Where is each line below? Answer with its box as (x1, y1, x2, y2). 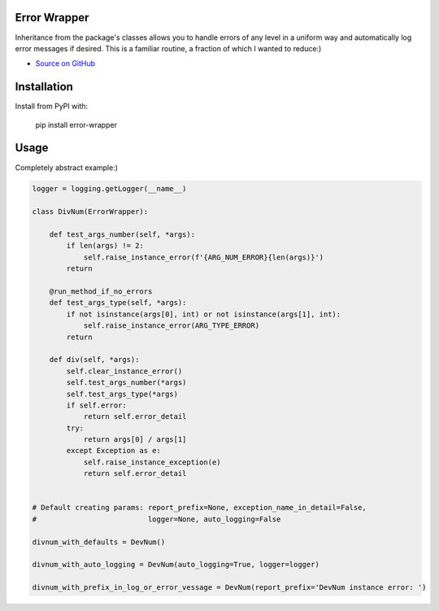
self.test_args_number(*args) (66, 378, 187, 387)
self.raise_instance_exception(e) (83, 457, 221, 467)
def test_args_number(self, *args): (49, 230, 195, 239)
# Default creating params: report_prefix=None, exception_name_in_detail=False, (32, 503, 367, 513)
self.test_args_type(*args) (66, 389, 179, 399)
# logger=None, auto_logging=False (32, 514, 281, 524)
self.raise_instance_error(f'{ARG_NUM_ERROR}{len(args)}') (83, 252, 324, 262)
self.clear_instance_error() (66, 366, 183, 376)
